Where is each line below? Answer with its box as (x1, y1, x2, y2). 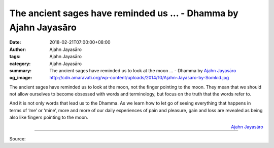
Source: (9, 136, 26, 142)
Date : (9, 39, 21, 45)
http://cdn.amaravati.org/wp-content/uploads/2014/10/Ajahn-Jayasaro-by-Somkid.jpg (49, 75, 229, 81)
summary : (9, 67, 32, 73)
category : (9, 61, 31, 67)
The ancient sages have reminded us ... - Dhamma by (9, 8, 238, 19)
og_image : (9, 75, 32, 81)
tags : (9, 54, 21, 60)
